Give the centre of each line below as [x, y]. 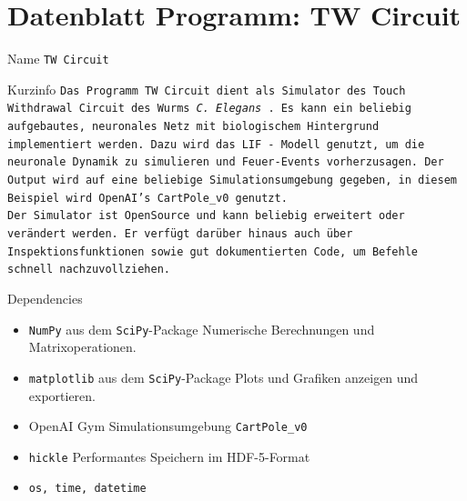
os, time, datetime [87, 489]
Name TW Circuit [58, 59]
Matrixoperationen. [82, 347]
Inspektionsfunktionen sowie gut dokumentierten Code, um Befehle [213, 251]
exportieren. [62, 395]
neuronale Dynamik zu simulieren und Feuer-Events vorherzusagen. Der [226, 162]
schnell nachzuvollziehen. [89, 270]
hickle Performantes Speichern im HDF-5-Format [169, 456]
